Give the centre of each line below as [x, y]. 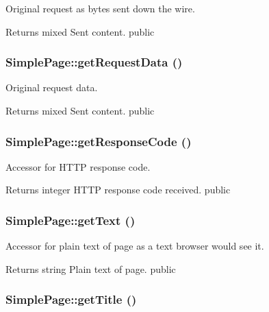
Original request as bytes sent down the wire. [100, 8]
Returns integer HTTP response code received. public [118, 190]
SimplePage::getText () [71, 220]
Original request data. [52, 87]
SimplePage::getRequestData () [94, 62]
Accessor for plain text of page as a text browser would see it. [135, 246]
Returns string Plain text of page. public [91, 268]
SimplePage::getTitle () [71, 299]
